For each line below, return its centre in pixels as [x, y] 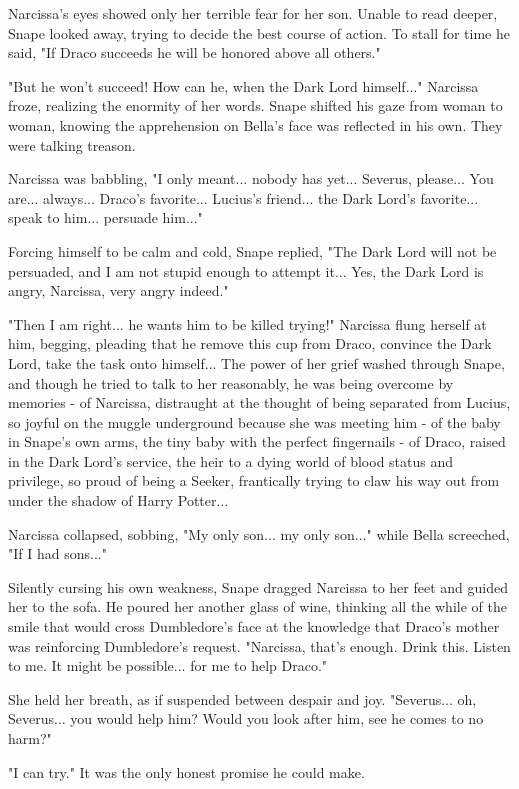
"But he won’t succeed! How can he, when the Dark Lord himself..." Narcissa [243, 85]
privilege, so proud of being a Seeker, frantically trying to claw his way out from [254, 480]
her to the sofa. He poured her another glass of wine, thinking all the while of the [257, 606]
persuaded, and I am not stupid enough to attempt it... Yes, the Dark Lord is [246, 270]
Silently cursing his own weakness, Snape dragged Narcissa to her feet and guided [258, 586]
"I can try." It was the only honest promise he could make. [186, 771]
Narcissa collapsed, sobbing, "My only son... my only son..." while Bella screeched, [259, 533]
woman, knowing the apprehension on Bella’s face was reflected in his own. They [255, 124]
